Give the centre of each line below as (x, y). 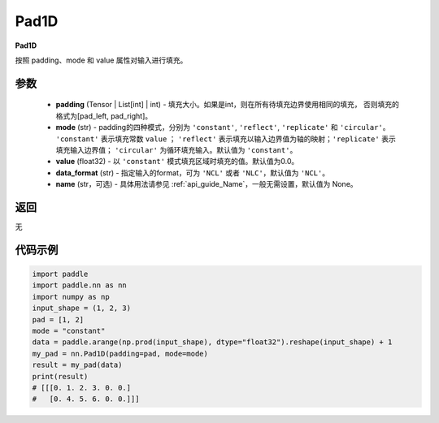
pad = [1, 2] (58, 319)
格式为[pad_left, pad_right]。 (104, 116)
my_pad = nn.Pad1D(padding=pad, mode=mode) (120, 354)
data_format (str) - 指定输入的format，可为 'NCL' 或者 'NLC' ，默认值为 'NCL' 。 (192, 173)
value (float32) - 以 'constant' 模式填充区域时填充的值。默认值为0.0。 (177, 162)
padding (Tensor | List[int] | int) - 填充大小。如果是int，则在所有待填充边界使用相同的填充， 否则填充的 (228, 105)
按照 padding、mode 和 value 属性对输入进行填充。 (101, 60)
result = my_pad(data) (77, 365)
